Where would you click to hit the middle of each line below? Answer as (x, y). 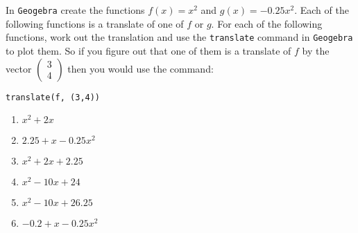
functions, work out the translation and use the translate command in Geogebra (179, 37)
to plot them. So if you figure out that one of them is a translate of (148, 50)
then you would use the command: (140, 68)
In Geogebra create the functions (75, 10)
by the (316, 50)
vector (19, 68)
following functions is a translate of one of (95, 23)
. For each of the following (267, 23)
